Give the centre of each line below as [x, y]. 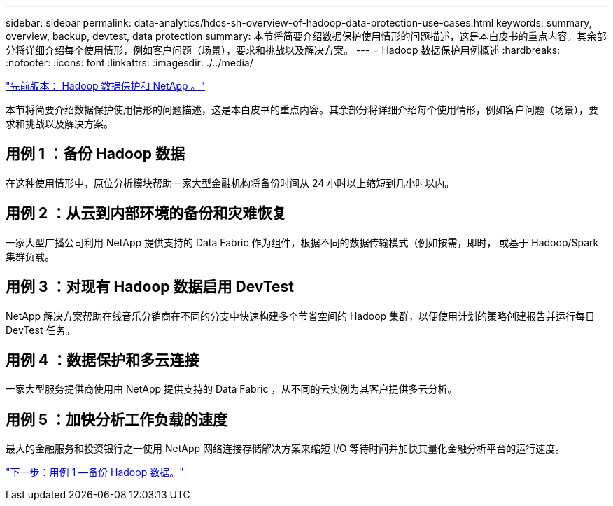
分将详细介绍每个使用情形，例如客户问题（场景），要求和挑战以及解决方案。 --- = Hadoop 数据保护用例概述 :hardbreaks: [283, 50]
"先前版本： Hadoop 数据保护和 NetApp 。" [106, 86]
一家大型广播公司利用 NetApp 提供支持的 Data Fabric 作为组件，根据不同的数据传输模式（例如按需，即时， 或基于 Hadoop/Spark [302, 242]
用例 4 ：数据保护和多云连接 [103, 360]
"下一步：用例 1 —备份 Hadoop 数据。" [95, 472]
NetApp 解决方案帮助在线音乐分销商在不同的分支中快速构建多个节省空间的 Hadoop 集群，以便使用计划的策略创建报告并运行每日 [301, 316]
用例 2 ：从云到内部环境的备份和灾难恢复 [146, 213]
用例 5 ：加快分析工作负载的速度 [117, 419]
